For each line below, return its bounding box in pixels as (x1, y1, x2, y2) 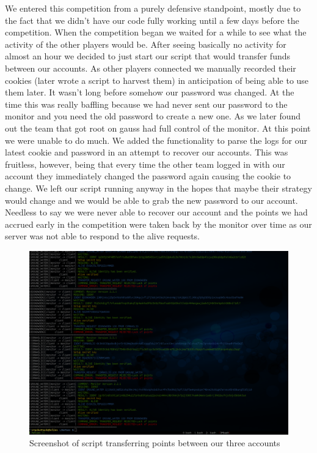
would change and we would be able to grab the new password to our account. (5, 193, 298, 206)
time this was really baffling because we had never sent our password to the (5, 97, 288, 110)
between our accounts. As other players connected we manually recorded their (5, 61, 296, 74)
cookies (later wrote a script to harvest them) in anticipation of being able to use (5, 73, 309, 86)
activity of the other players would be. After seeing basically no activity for (5, 37, 286, 50)
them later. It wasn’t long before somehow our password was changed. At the (5, 86, 294, 99)
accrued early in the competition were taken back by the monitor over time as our (5, 217, 312, 230)
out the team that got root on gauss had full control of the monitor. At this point (5, 121, 311, 134)
